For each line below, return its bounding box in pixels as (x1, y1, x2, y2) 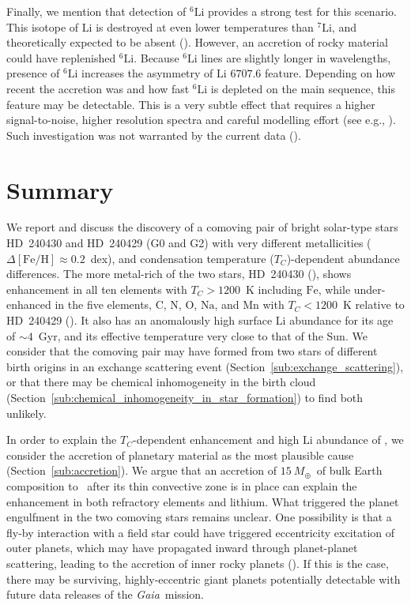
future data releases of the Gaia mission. (6, 586, 204, 603)
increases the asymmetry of (81, 65, 213, 81)
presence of (6, 65, 60, 81)
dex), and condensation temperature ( (90, 250, 274, 266)
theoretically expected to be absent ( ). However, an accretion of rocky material (6, 34, 388, 51)
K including (246, 280, 303, 297)
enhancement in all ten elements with (6, 280, 187, 297)
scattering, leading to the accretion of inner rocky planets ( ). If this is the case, (6, 554, 389, 571)
